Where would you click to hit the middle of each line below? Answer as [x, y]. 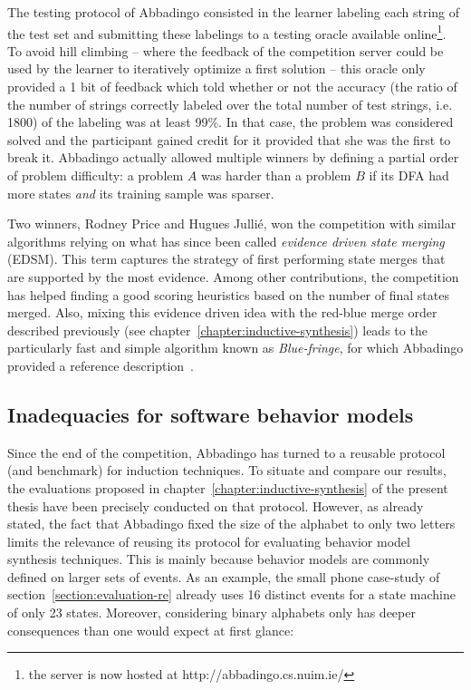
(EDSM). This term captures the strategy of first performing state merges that [226, 259]
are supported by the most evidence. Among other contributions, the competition [233, 276]
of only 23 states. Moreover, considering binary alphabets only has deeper [211, 612]
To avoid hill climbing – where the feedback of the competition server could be [226, 50]
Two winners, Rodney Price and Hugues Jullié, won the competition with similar [232, 224]
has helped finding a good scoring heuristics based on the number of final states [228, 294]
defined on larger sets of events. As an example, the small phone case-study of [224, 576]
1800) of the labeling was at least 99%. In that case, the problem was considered [231, 122]
